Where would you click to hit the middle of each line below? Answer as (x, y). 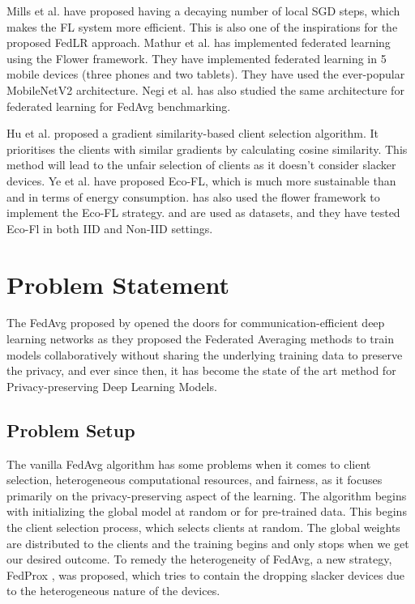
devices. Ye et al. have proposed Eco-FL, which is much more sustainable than (201, 180)
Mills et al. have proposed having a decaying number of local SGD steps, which (203, 11)
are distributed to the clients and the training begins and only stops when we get (208, 543)
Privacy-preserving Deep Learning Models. (112, 386)
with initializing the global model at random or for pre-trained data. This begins (207, 511)
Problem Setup (71, 430)
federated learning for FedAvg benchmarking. (119, 106)
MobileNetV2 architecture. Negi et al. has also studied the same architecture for (205, 89)
